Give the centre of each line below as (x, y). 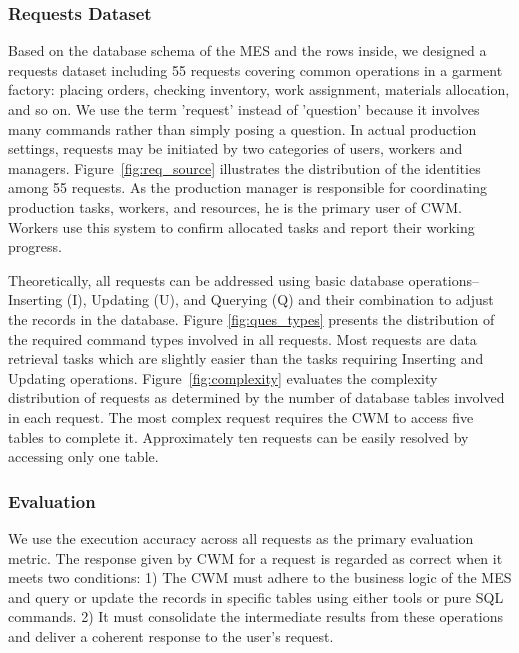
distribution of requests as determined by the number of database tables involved (256, 397)
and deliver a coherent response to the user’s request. (171, 635)
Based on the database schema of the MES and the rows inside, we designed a (247, 50)
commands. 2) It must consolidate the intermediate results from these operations (255, 616)
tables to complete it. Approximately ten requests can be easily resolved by (238, 436)
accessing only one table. (83, 456)
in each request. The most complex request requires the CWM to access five (241, 416)
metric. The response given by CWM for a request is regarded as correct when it (255, 557)
